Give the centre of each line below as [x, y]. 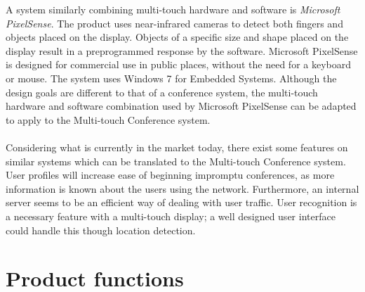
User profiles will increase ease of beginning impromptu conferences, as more [170, 175]
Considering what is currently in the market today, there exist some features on [177, 147]
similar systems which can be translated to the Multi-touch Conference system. [176, 161]
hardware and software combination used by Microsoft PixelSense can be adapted [181, 106]
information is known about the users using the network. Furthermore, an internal [182, 188]
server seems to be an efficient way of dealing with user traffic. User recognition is [181, 202]
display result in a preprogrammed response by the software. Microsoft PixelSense [182, 50]
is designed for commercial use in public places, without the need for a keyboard [179, 64]
